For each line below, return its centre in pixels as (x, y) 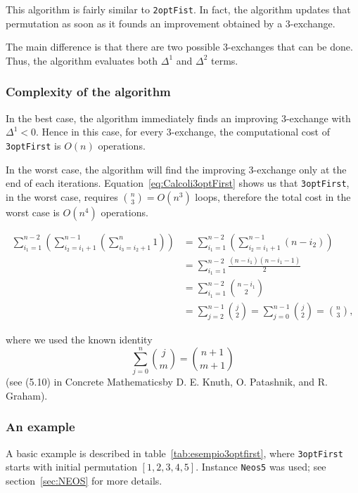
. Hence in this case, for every (100, 132)
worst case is (33, 212)
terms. (224, 60)
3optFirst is (33, 145)
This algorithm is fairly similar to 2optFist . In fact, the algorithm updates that (178, 9)
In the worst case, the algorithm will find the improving (126, 169)
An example (40, 427)
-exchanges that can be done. (290, 47)
